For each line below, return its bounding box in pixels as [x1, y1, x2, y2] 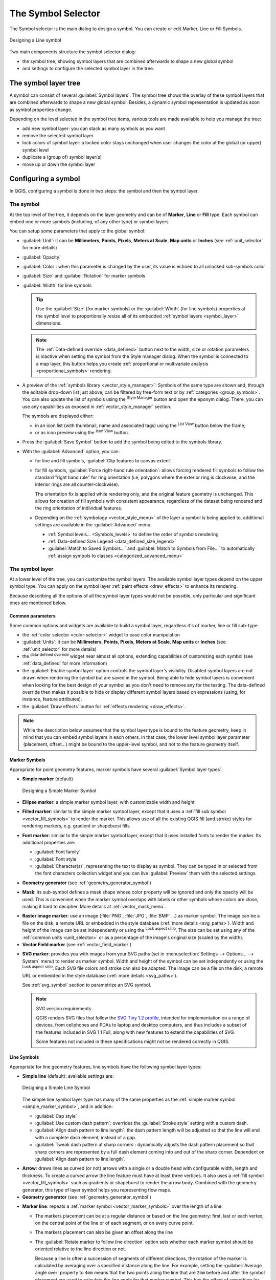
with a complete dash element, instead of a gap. [35, 1134, 136, 1140]
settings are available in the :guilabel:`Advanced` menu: [35, 522, 152, 528]
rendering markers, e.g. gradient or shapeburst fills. [22, 823, 131, 829]
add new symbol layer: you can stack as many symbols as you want [22, 125, 166, 132]
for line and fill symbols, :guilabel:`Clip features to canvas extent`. [35, 458, 173, 464]
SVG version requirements [36, 1005, 91, 1011]
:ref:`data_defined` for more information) [22, 660, 107, 667]
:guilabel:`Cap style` [35, 1113, 78, 1119]
